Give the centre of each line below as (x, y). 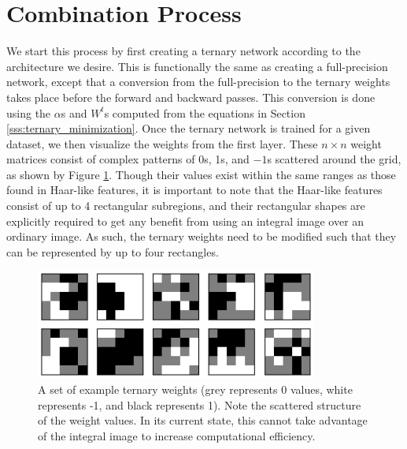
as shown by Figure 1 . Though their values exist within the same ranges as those (201, 174)
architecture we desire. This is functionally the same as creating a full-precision (197, 66)
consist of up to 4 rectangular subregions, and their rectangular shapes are (186, 206)
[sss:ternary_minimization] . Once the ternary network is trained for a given (189, 128)
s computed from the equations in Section (205, 112)
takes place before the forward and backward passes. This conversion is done (191, 97)
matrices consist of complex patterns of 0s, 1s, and (128, 159)
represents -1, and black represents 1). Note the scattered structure (200, 404)
